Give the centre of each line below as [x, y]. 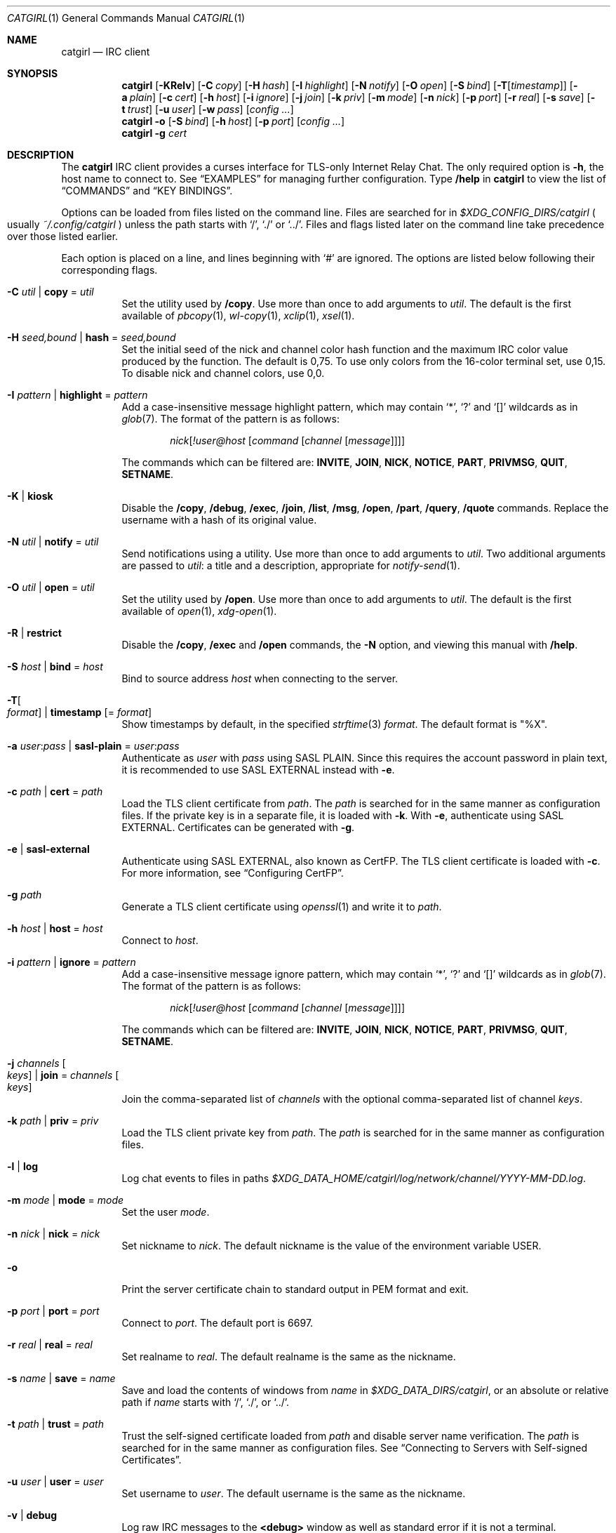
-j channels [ [36, 1063]
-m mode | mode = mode [66, 1200]
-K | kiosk [30, 496]
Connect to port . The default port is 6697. [217, 1323]
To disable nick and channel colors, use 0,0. [223, 373]
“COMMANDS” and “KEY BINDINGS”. [147, 191]
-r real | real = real [50, 1345]
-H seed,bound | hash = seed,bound [92, 337]
